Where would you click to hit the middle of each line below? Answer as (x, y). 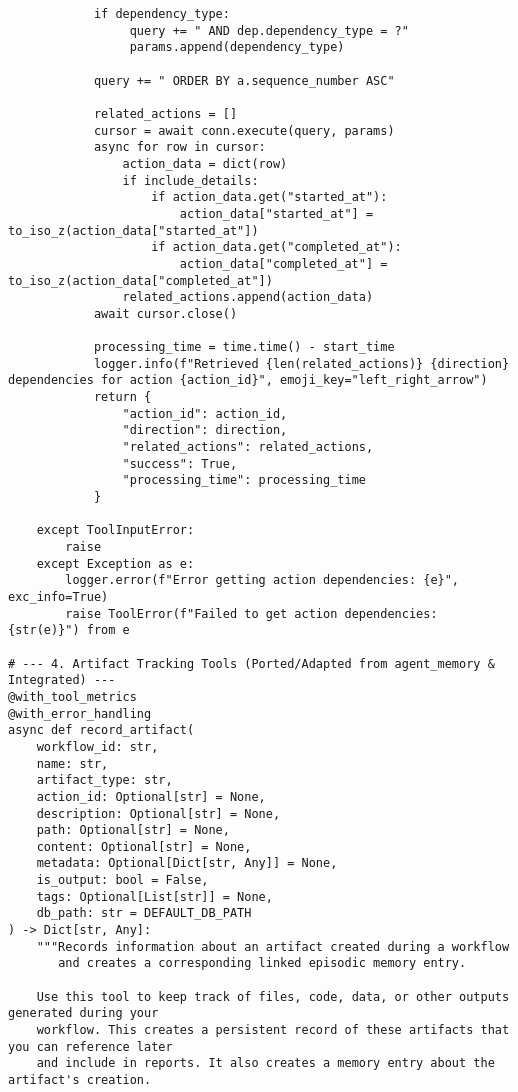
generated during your (83, 1013)
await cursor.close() (165, 313)
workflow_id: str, (97, 746)
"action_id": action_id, (205, 413)
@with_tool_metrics (72, 696)
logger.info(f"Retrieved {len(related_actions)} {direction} (301, 363)
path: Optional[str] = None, (133, 830)
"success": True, (180, 463)
